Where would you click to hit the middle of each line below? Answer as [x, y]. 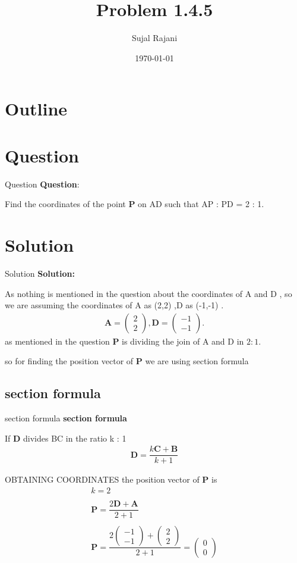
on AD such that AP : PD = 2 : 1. [201, 204]
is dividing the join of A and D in [183, 341]
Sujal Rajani [154, 38]
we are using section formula [197, 361]
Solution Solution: [40, 273]
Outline [36, 109]
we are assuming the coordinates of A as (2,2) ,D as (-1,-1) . [114, 305]
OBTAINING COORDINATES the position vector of [102, 479]
